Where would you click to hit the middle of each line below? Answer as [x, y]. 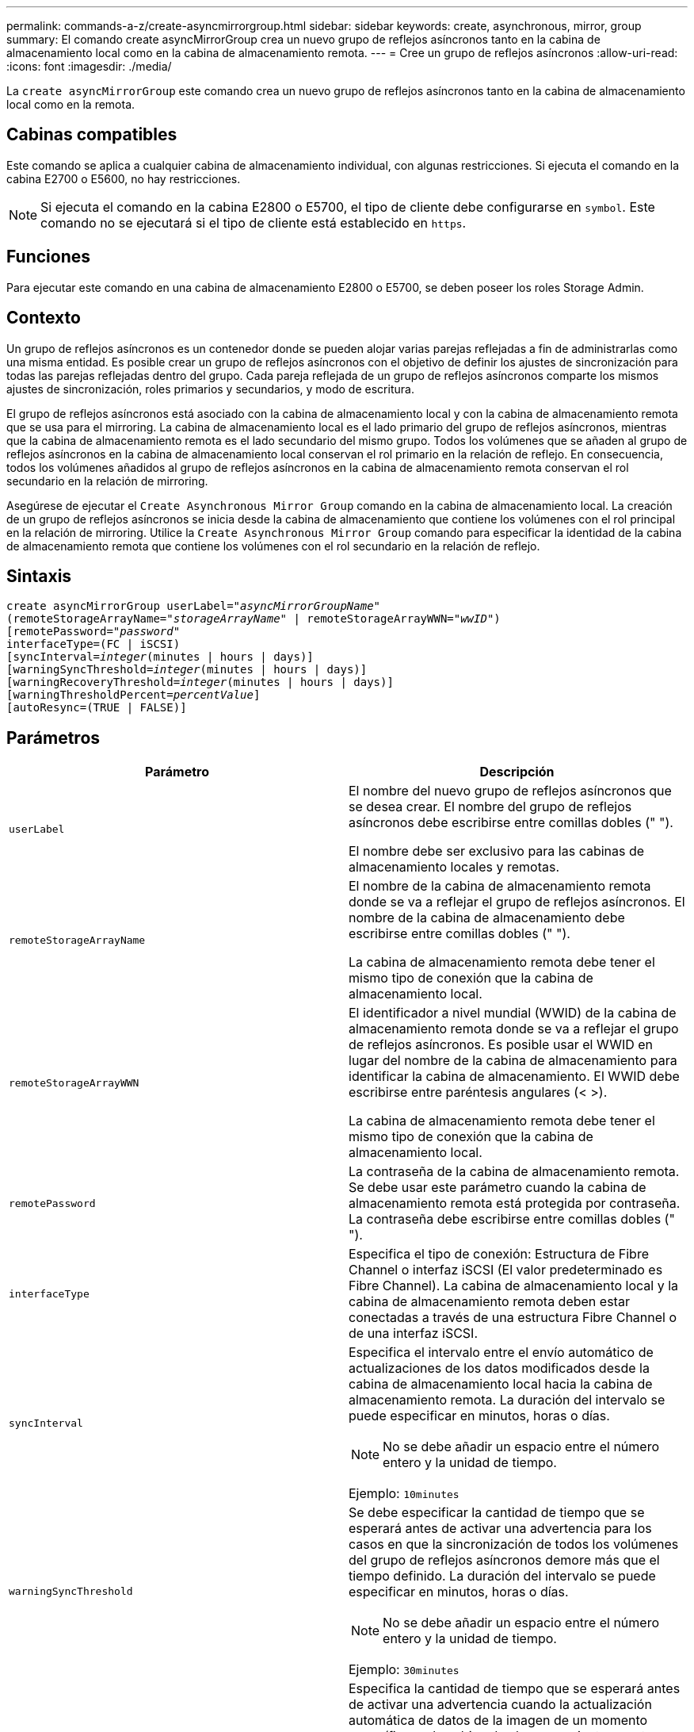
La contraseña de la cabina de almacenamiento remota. [514, 1172]
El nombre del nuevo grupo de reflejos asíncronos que [510, 791]
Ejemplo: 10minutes [404, 1494]
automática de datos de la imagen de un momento [498, 1721]
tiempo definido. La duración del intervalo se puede [502, 1576]
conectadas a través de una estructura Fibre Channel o [513, 1318]
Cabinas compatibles [92, 135]
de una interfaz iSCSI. [414, 1333]
